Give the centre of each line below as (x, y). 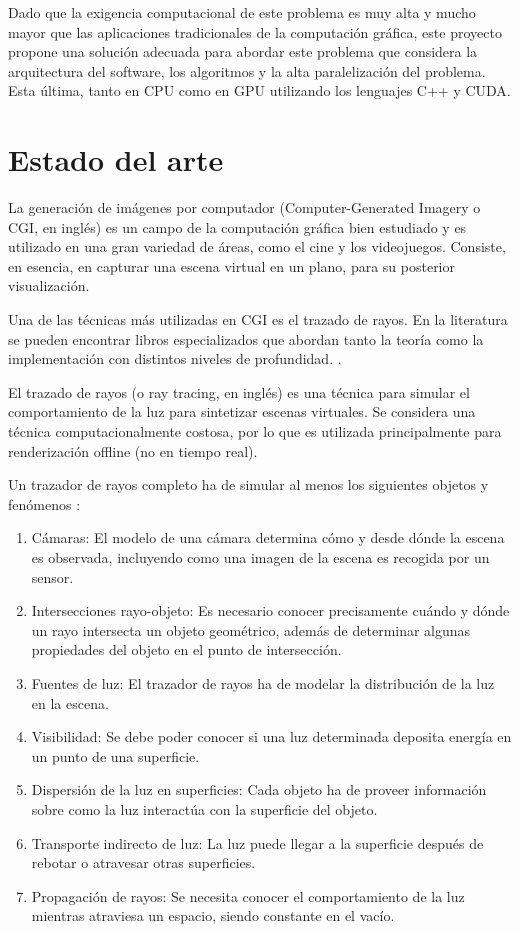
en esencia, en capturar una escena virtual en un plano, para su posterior (232, 265)
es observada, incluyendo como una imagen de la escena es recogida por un (260, 557)
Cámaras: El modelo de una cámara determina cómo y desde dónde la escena (268, 537)
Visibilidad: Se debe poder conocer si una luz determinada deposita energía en (271, 736)
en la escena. (70, 702)
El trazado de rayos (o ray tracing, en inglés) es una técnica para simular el (239, 391)
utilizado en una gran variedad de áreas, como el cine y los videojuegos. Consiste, (257, 246)
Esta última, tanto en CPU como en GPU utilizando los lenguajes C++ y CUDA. (259, 90)
